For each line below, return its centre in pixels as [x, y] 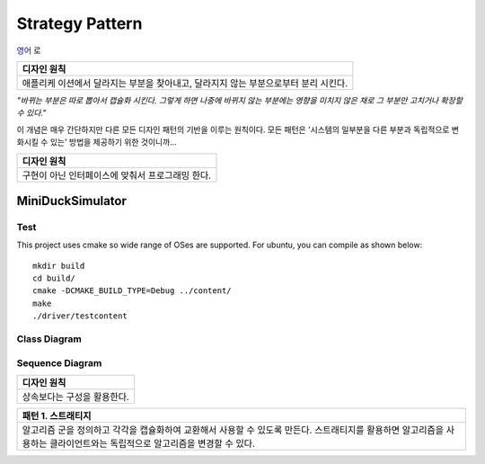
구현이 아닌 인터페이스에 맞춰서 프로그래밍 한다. [116, 175]
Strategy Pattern [79, 23]
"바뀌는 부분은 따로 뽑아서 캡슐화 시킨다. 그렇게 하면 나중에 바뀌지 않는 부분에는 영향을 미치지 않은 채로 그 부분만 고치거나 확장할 [239, 100]
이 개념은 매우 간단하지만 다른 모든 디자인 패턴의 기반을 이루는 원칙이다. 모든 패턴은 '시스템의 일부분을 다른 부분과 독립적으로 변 [238, 129]
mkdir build [59, 266]
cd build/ [54, 278]
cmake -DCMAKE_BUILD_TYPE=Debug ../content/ [132, 291]
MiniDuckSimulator [72, 201]
